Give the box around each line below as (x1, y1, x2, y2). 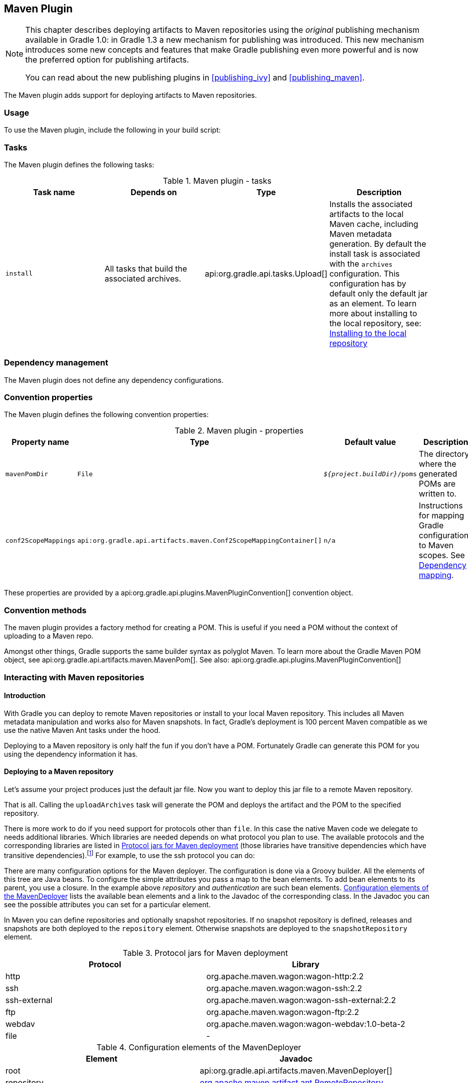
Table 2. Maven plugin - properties (175, 426, 304, 436)
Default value (345, 437, 396, 447)
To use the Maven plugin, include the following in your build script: (4, 126, 221, 135)
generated (418, 469, 457, 479)
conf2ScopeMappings (5, 536, 75, 544)
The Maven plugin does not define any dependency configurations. (4, 375, 224, 384)
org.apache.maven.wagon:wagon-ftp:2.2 (206, 1007, 359, 1017)
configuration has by (329, 278, 407, 289)
